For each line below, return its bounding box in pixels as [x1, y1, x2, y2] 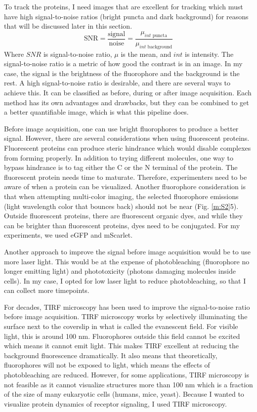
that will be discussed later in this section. [4, 21, 132, 31]
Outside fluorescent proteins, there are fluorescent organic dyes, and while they [4, 210, 243, 221]
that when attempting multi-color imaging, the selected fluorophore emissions [4, 191, 239, 201]
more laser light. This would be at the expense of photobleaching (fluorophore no [4, 256, 250, 266]
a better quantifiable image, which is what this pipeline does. [4, 107, 189, 117]
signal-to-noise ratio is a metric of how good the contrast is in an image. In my [4, 58, 243, 69]
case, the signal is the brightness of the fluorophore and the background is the [4, 68, 240, 78]
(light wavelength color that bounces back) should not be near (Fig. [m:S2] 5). [4, 201, 239, 211]
